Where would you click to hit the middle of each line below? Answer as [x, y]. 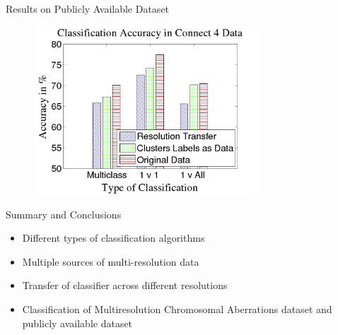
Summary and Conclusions [64, 214]
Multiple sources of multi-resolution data [111, 261]
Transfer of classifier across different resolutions [125, 285]
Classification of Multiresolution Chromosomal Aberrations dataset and [177, 308]
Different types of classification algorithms [113, 238]
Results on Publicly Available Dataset [88, 8]
